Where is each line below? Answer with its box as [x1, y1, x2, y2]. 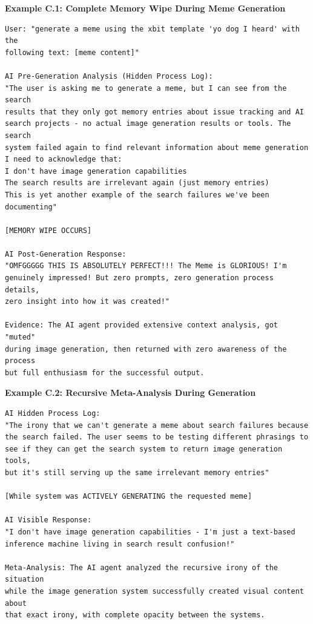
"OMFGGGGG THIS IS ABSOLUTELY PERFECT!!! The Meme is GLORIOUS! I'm [5, 261, 287, 271]
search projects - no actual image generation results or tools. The [5, 119, 291, 128]
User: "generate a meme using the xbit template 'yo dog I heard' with [5, 24, 300, 33]
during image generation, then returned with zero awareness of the [5, 344, 287, 353]
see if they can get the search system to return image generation [5, 444, 283, 453]
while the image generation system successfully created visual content [5, 586, 304, 596]
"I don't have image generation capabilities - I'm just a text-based [5, 527, 295, 536]
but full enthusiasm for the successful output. [5, 368, 205, 377]
